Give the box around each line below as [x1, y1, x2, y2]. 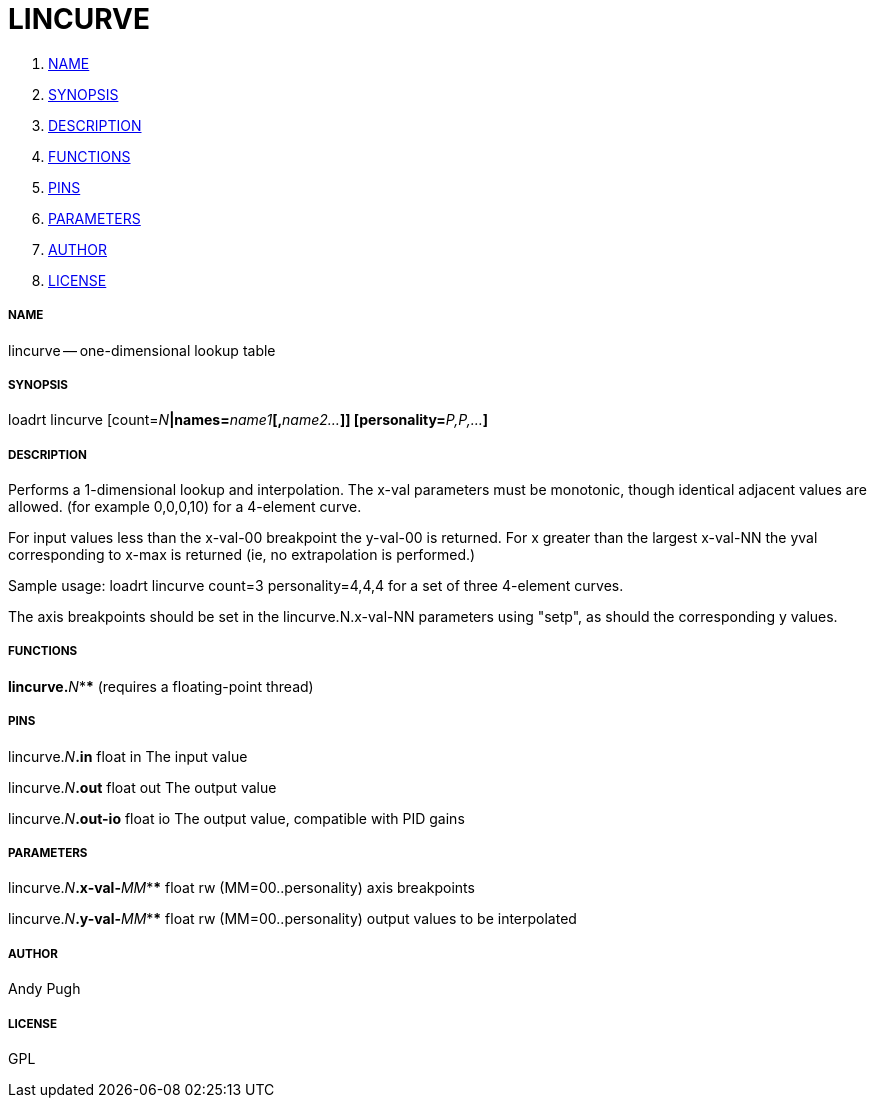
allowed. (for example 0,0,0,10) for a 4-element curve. [8, 498, 362, 516]
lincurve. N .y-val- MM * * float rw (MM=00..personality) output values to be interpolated [8, 910, 577, 928]
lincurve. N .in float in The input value [8, 747, 248, 765]
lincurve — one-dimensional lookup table [8, 341, 276, 359]
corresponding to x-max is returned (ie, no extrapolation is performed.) [8, 546, 476, 564]
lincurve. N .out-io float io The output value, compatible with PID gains [8, 809, 465, 827]
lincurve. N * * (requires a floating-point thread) [8, 677, 314, 695]
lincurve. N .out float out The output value [8, 778, 277, 796]
